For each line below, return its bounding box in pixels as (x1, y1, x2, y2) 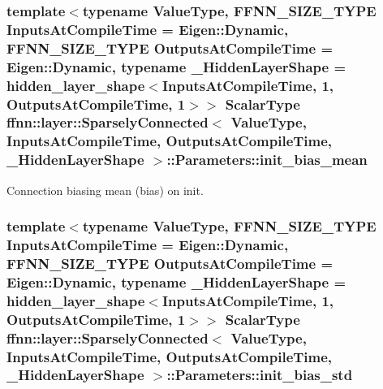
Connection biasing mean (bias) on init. (6, 181, 204, 198)
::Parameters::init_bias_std (166, 365, 353, 385)
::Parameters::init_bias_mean (166, 149, 368, 170)
